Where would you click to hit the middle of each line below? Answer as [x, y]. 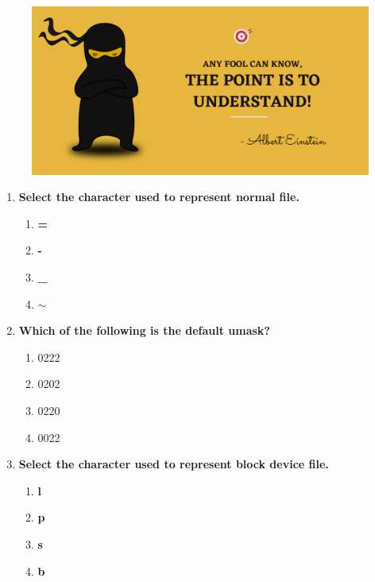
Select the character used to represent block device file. [174, 464]
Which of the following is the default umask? [144, 330]
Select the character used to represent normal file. [159, 197]
